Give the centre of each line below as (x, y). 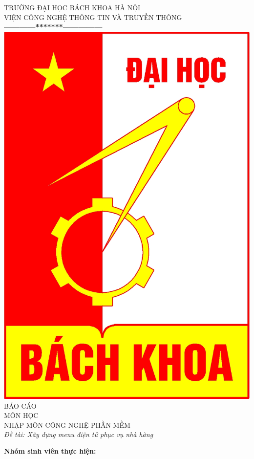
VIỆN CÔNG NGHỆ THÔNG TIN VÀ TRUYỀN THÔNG (93, 17)
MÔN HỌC (21, 415)
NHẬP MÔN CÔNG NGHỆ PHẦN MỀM (67, 425)
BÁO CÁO (20, 405)
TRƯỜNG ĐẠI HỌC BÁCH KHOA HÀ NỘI (72, 7)
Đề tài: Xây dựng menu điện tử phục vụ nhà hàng (79, 434)
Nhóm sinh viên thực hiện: (50, 450)
